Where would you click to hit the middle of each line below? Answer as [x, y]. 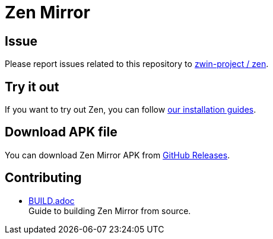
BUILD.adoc [52, 200]
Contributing [43, 178]
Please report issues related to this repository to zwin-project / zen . [137, 64]
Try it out [32, 87]
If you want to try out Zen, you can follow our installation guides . [131, 110]
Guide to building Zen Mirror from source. [110, 211]
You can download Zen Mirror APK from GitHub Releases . [118, 155]
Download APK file [61, 132]
